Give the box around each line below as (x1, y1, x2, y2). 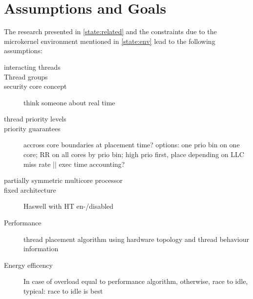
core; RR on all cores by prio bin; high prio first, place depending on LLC (23, 149, 244, 159)
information (23, 243, 59, 254)
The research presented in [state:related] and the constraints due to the (4, 26, 217, 37)
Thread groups (4, 71, 48, 81)
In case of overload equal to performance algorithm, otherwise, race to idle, (23, 276, 248, 286)
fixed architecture (4, 184, 56, 195)
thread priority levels (4, 114, 66, 124)
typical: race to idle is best (23, 286, 103, 296)
